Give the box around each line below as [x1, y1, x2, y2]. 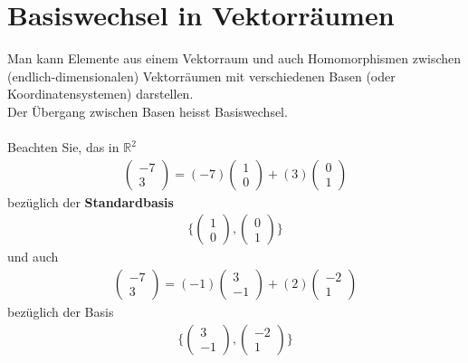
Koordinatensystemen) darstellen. [7, 84, 194, 103]
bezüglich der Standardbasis [7, 192, 174, 211]
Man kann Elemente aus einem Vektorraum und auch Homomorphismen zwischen [7, 49, 462, 68]
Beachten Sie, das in [7, 138, 119, 157]
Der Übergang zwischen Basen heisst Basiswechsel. [7, 101, 288, 120]
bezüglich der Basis [7, 301, 114, 320]
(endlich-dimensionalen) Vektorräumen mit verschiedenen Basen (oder [7, 66, 396, 85]
